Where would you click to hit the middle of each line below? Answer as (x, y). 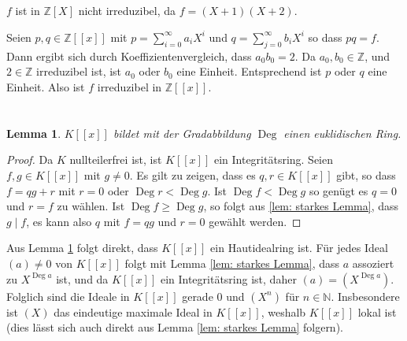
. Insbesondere (365, 296)
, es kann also (59, 221)
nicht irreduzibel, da (127, 11)
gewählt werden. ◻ (255, 221)
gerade (198, 296)
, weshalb (283, 311)
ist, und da (82, 278)
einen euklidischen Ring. (342, 133)
